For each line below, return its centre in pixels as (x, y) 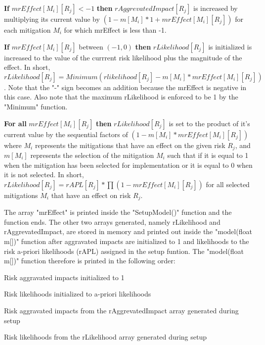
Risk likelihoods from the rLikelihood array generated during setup (106, 337)
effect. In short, (27, 67)
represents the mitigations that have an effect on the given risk (130, 145)
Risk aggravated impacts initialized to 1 (64, 277)
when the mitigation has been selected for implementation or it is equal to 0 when (128, 165)
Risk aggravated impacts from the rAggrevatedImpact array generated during (121, 310)
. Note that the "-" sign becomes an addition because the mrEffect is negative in (125, 87)
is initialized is (230, 46)
